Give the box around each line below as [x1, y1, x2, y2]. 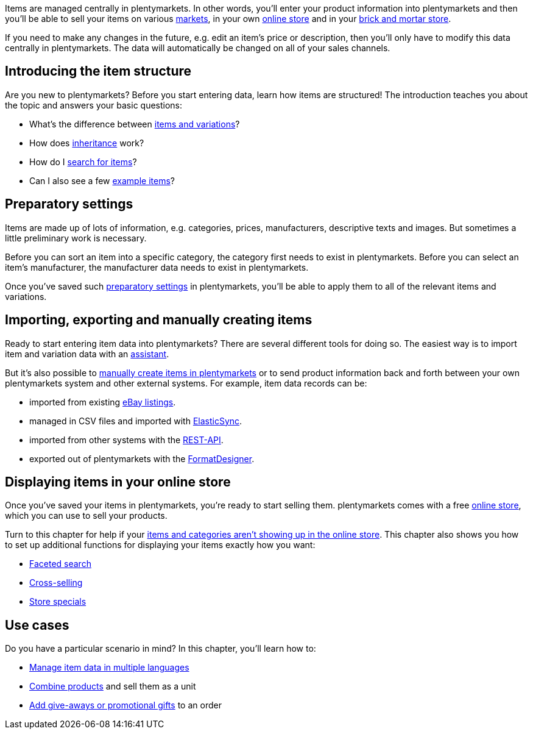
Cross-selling [29, 577, 83, 588]
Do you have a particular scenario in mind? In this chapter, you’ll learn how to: [5, 643, 316, 654]
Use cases [5, 617, 69, 633]
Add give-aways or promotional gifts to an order [29, 700, 222, 711]
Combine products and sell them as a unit [29, 681, 196, 692]
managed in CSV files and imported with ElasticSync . [29, 415, 242, 426]
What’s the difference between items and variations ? [29, 118, 240, 129]
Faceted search [29, 558, 91, 569]
